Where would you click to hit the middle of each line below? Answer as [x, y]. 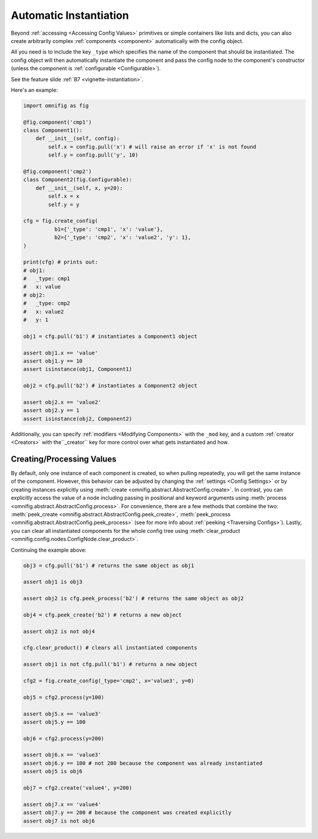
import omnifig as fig [56, 105]
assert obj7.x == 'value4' [62, 804]
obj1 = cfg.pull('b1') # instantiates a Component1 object [110, 336]
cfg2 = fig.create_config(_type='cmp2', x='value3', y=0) [109, 681]
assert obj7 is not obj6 [59, 821]
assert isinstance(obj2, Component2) [78, 419]
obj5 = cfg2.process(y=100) [64, 697]
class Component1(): [53, 130]
